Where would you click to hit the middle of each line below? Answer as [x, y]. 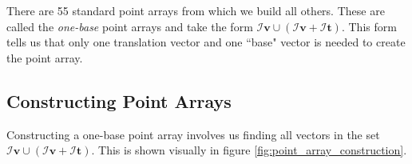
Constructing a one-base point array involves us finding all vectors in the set [193, 134]
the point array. [45, 57]
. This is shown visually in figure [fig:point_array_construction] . [249, 150]
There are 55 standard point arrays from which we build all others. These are [196, 10]
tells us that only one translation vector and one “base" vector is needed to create [206, 42]
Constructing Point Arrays [119, 100]
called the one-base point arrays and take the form [130, 26]
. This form [369, 26]
